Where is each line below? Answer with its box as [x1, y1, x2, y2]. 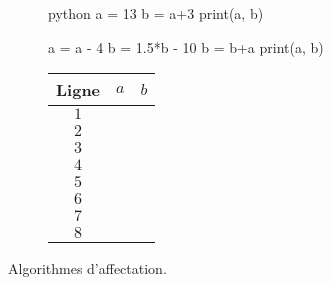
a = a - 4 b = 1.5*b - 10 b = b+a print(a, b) [48, 36, 324, 57]
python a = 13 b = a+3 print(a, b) [48, 3, 264, 23]
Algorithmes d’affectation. [8, 258, 167, 279]
